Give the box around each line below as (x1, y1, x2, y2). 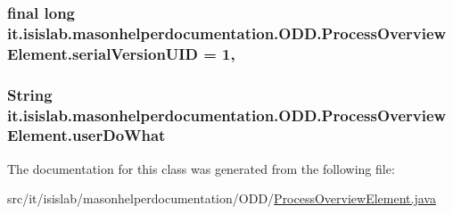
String (7, 83, 53, 105)
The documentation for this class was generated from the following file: (7, 159, 395, 177)
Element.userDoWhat (7, 124, 166, 146)
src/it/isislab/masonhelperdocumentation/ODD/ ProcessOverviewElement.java (7, 189, 436, 208)
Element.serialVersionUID (7, 42, 198, 64)
